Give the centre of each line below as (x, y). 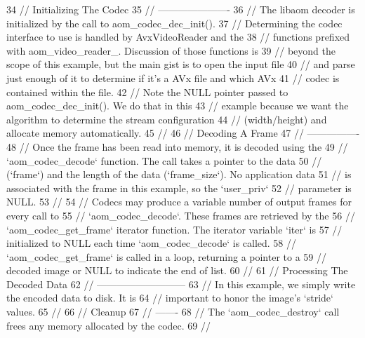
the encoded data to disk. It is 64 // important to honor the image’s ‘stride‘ (170, 298)
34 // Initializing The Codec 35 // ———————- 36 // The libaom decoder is (181, 9)
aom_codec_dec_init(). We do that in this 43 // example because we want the (178, 106)
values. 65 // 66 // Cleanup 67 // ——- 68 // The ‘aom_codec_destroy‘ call (173, 312)
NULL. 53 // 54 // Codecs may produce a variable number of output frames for (179, 202)
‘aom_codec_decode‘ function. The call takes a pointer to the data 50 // (164, 160)
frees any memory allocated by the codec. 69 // (109, 325)
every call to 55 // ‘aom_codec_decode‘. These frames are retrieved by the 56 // (181, 215)
